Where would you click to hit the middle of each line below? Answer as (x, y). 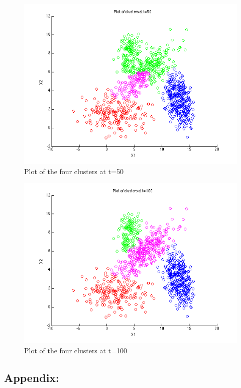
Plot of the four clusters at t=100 (76, 350)
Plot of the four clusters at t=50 (74, 171)
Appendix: (32, 377)
